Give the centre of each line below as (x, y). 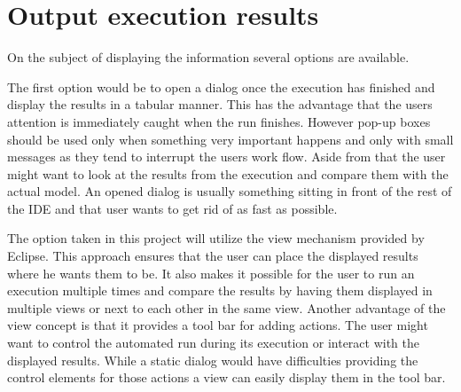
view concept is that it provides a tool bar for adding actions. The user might (218, 325)
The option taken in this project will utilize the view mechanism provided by (216, 238)
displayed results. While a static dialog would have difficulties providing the (213, 360)
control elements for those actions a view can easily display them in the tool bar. (227, 377)
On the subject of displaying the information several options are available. (208, 57)
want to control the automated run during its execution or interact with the (214, 343)
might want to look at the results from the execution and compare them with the (228, 173)
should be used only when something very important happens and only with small (230, 139)
